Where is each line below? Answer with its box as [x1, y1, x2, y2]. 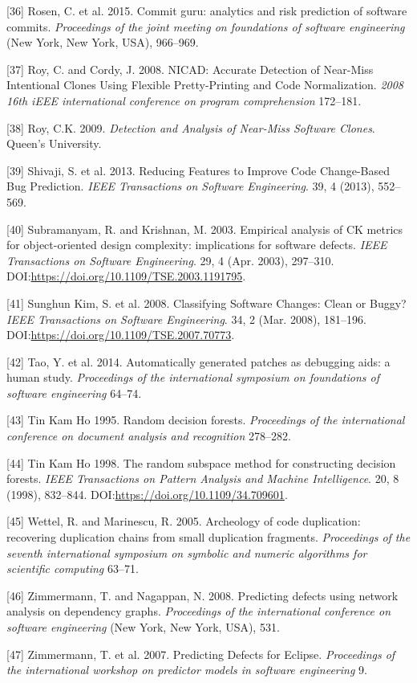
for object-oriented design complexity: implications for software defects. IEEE [6, 236, 387, 253]
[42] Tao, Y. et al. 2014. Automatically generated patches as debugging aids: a [6, 353, 391, 370]
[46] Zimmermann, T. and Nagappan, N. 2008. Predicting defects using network [6, 587, 399, 603]
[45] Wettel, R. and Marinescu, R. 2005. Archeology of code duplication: [6, 513, 361, 530]
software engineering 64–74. [6, 384, 142, 401]
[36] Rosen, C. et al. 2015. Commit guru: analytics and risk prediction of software [6, 2, 407, 18]
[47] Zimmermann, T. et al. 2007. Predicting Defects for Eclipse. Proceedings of [6, 645, 395, 662]
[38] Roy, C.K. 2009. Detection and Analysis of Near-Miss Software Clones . [6, 119, 375, 136]
